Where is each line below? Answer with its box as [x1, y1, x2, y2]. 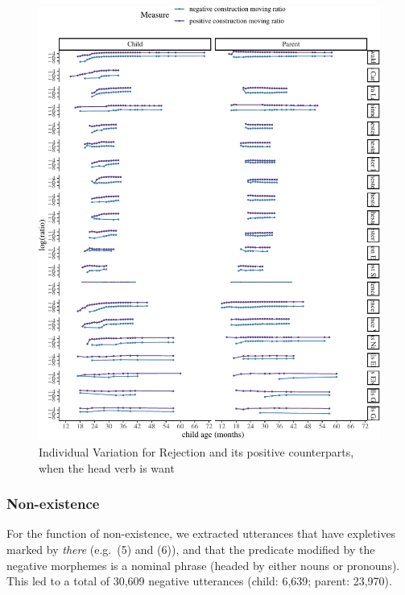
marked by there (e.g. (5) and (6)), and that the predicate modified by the [6, 540, 375, 557]
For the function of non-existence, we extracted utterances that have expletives [6, 525, 396, 542]
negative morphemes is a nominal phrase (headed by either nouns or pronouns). [6, 556, 400, 573]
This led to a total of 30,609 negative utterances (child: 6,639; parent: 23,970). [6, 572, 392, 589]
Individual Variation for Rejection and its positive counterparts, [39, 443, 354, 460]
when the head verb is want [39, 459, 175, 476]
